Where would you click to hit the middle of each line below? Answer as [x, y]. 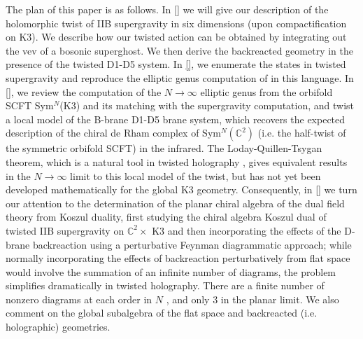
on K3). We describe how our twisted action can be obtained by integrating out [176, 37]
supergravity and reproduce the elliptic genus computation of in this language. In [180, 77]
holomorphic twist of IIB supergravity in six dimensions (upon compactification [176, 23]
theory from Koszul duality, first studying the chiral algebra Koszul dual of [166, 217]
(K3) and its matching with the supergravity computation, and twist [207, 105]
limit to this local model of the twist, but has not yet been [195, 175]
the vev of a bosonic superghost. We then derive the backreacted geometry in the [179, 50]
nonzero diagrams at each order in [79, 299]
